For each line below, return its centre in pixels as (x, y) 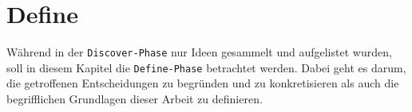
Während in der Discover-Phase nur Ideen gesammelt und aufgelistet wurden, (199, 52)
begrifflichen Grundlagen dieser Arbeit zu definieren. (135, 99)
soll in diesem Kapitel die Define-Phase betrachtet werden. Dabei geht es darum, (206, 67)
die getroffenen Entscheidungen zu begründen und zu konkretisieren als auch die (203, 83)
